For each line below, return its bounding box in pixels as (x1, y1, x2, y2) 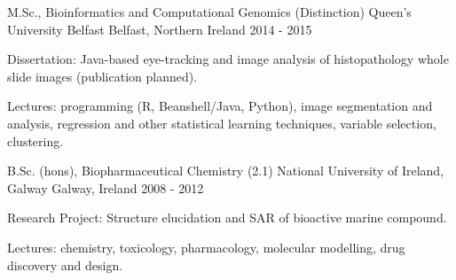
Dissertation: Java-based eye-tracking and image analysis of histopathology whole (7, 50, 449, 68)
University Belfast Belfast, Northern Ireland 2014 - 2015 (7, 19, 312, 38)
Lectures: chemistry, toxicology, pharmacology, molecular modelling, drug (7, 237, 405, 256)
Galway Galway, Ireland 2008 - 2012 (7, 178, 204, 197)
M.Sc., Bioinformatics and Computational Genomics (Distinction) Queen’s (7, 3, 412, 20)
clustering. (7, 131, 64, 150)
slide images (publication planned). (7, 66, 198, 85)
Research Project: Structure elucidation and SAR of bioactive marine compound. (7, 208, 447, 227)
